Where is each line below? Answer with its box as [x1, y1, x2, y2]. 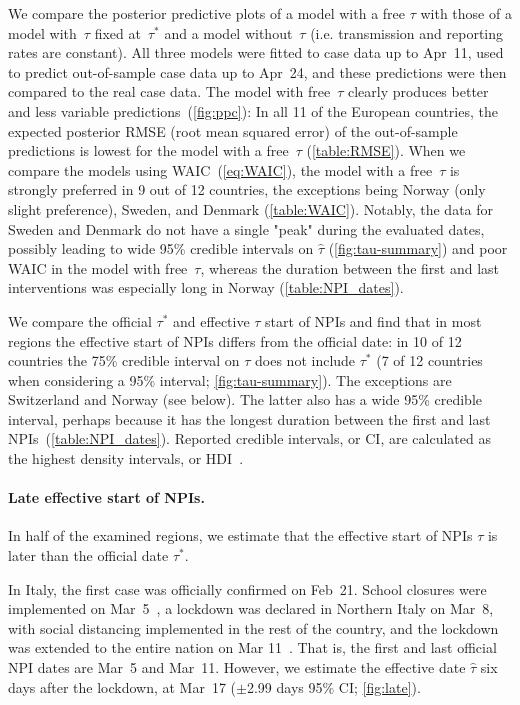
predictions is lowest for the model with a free [8, 140, 289, 161]
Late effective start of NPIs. [8, 487, 205, 508]
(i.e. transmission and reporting [310, 22, 504, 43]
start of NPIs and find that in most [265, 310, 482, 331]
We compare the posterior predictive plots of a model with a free [8, 3, 405, 23]
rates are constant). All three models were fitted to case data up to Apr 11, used [8, 42, 504, 63]
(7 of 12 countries [376, 350, 483, 371]
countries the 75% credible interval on [8, 350, 240, 371]
